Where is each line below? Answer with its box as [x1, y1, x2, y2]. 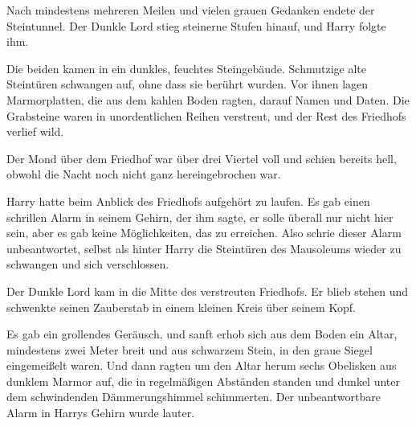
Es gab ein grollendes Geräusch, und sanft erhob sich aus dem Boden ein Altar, [6, 326, 398, 342]
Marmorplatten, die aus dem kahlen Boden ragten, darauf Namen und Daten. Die [6, 91, 410, 108]
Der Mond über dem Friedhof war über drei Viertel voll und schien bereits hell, [6, 150, 397, 166]
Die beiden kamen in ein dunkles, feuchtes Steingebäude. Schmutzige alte [6, 59, 366, 76]
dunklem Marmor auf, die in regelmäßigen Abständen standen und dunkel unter [6, 372, 400, 389]
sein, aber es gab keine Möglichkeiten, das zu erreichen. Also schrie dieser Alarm [6, 224, 402, 241]
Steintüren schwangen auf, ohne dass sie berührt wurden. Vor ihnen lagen [6, 76, 369, 92]
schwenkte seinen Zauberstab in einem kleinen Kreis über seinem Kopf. [6, 298, 356, 315]
